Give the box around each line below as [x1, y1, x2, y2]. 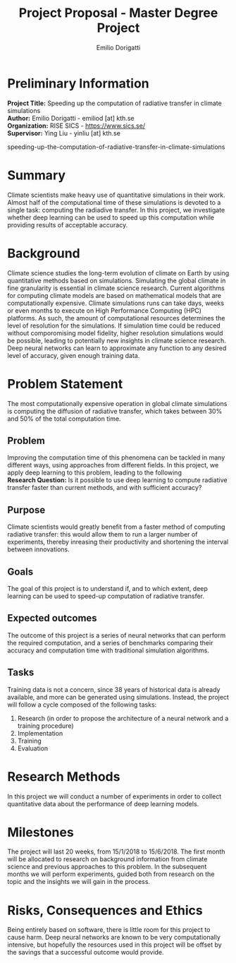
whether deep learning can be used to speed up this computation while [7, 213, 215, 222]
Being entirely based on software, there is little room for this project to [7, 926, 211, 934]
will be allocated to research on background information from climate [7, 855, 208, 863]
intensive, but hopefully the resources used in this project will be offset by [7, 940, 222, 949]
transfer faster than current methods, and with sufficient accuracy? [7, 484, 202, 492]
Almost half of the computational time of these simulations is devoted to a [7, 198, 221, 206]
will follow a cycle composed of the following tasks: [7, 700, 157, 709]
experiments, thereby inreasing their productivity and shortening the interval [7, 538, 229, 546]
